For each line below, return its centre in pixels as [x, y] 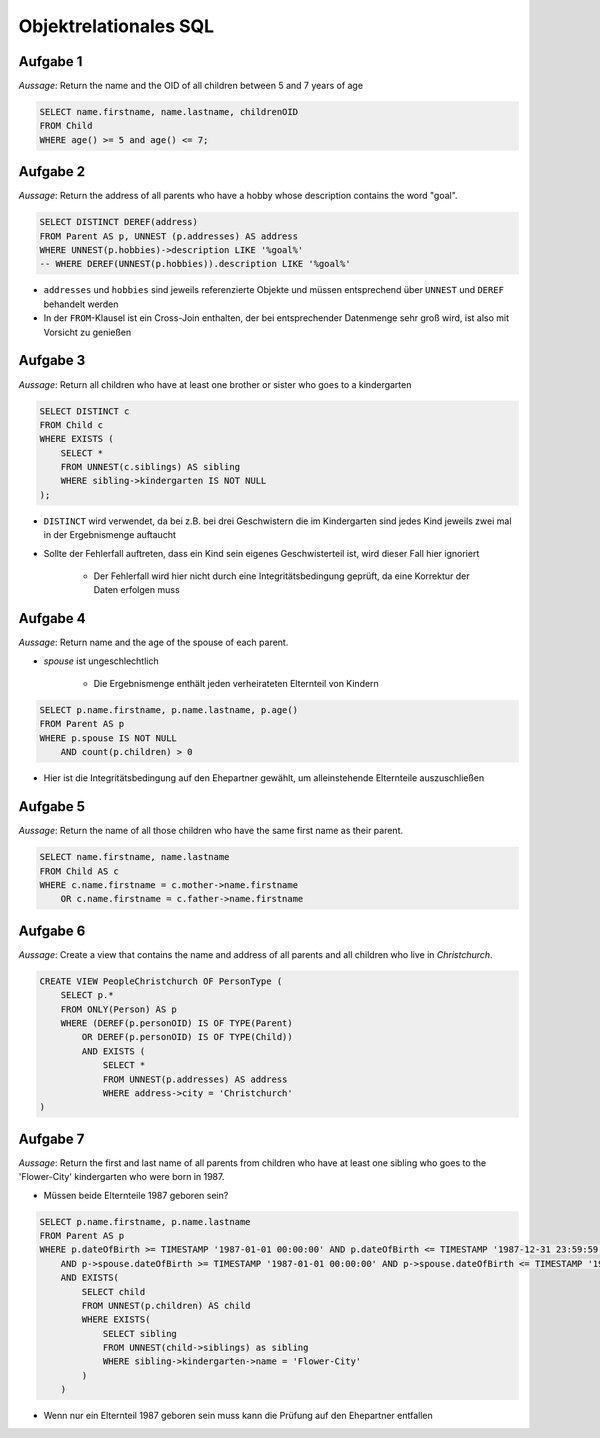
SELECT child [113, 1291]
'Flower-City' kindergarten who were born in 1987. [121, 1177]
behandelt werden [81, 304]
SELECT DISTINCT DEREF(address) [119, 222]
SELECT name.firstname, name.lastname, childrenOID [169, 112]
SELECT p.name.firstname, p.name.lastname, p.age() [169, 710]
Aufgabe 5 [51, 806]
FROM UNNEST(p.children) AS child [166, 1305]
